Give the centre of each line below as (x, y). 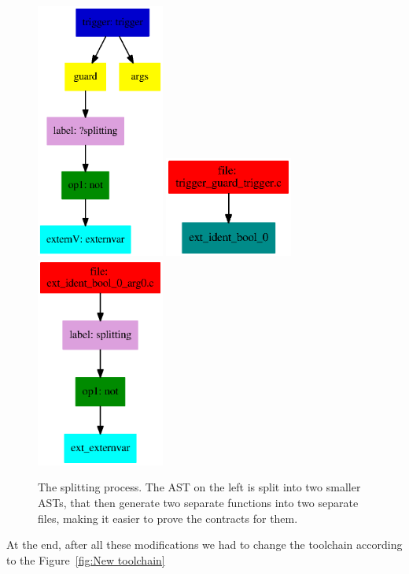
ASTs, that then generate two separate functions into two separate (198, 502)
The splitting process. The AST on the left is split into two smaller (199, 487)
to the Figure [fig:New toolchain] (86, 559)
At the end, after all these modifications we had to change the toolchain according (204, 544)
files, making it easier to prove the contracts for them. (168, 518)
